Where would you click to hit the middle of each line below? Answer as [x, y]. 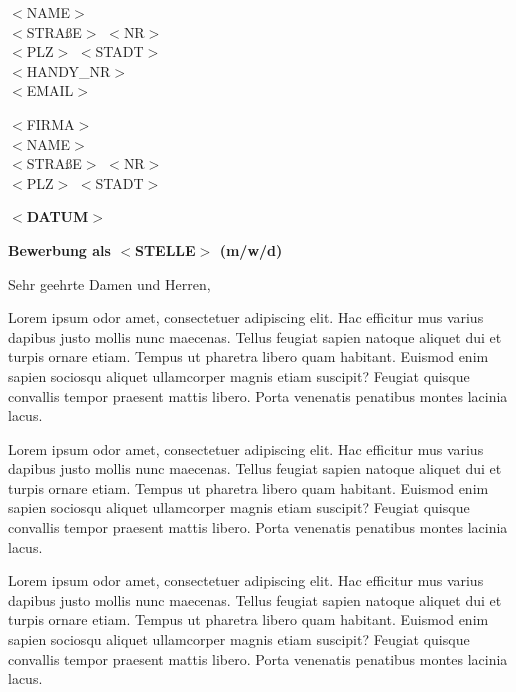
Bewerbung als [59, 249]
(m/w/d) [251, 249]
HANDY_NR [68, 70]
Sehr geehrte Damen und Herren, [109, 283]
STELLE [165, 249]
